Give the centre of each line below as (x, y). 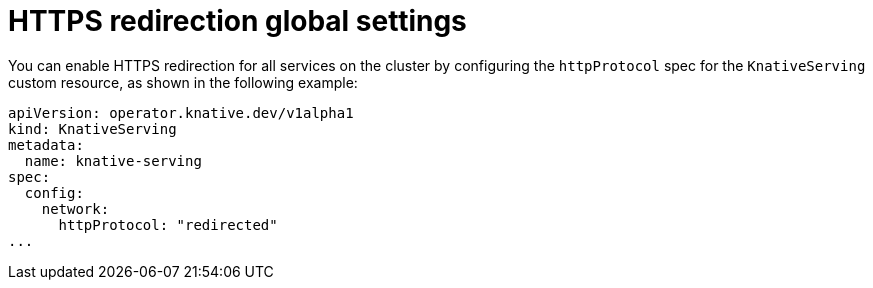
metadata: (46, 144)
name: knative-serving (113, 160)
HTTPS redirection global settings (237, 21)
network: (75, 208)
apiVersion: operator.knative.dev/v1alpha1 (181, 112)
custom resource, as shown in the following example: (183, 82)
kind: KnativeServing (92, 128)
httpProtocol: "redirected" (168, 224)
